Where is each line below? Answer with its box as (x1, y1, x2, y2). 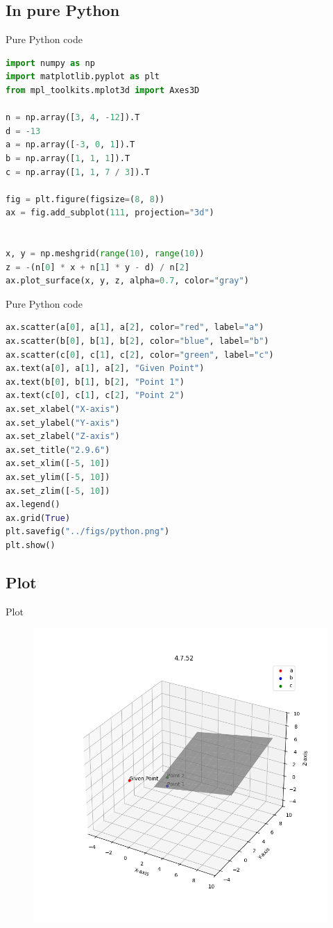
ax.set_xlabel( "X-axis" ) (6, 404, 120, 415)
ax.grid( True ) (6, 513, 71, 523)
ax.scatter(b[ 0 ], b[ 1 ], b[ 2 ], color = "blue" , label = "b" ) (6, 336, 269, 347)
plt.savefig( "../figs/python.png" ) (6, 527, 170, 537)
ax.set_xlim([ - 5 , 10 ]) (6, 458, 110, 469)
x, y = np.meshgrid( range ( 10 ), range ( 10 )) (6, 249, 205, 259)
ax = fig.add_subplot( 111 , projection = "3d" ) (6, 208, 214, 218)
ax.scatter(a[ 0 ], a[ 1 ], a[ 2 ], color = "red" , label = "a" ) (6, 322, 264, 333)
